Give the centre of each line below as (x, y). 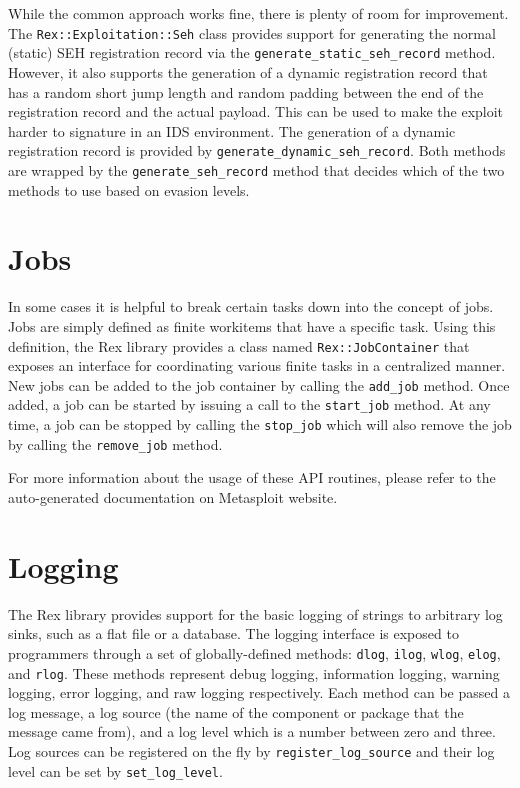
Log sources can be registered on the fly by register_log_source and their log (251, 750)
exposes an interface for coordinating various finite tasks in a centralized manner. (257, 365)
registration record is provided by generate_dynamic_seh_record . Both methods (257, 150)
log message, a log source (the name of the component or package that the (236, 711)
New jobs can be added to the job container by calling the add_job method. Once (259, 384)
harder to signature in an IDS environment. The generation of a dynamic (232, 130)
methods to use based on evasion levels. (129, 189)
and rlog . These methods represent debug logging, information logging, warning (254, 672)
